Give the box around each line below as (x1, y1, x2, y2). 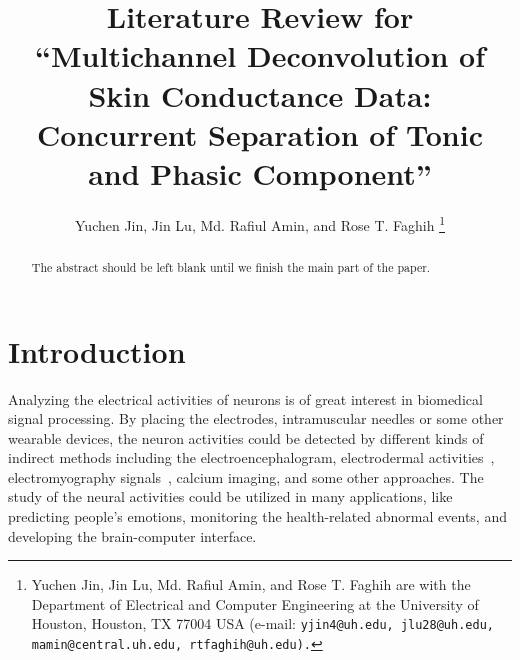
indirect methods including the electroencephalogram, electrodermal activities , (8, 447, 495, 468)
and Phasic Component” (88, 152, 432, 193)
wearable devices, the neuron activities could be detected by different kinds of (8, 427, 484, 448)
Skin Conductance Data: (88, 74, 432, 115)
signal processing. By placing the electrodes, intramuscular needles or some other (8, 408, 504, 429)
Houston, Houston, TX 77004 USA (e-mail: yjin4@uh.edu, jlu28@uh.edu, (31, 613, 494, 634)
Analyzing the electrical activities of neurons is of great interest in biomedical (8, 388, 483, 409)
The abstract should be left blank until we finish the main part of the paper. (31, 258, 431, 275)
